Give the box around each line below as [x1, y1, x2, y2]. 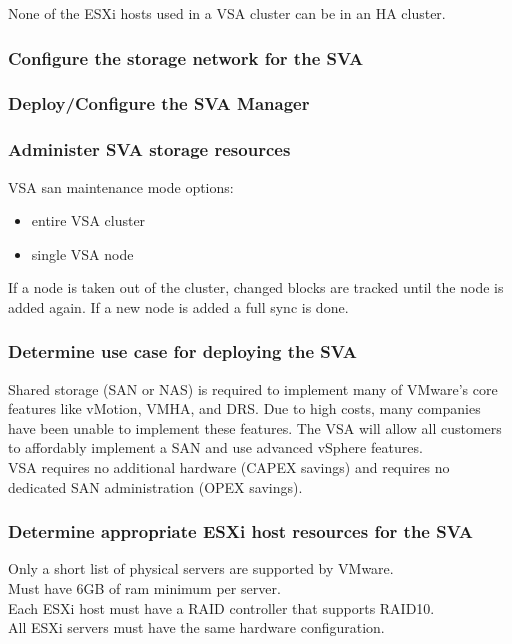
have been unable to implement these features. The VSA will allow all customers [8, 417, 502, 438]
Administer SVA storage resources [8, 137, 291, 162]
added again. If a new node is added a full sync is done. [8, 296, 349, 317]
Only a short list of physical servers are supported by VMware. [8, 558, 394, 579]
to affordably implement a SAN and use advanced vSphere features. [8, 437, 423, 458]
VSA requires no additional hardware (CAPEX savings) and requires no [8, 457, 450, 478]
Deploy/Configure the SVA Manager [8, 91, 310, 116]
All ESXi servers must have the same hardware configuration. [8, 617, 385, 638]
